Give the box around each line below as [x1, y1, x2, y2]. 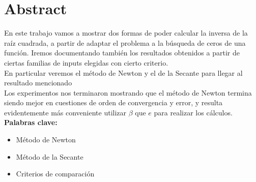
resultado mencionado [4, 77, 72, 88]
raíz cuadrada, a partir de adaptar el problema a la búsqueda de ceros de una [4, 37, 246, 48]
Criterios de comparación [16, 168, 95, 179]
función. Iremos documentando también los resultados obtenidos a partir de [4, 47, 240, 58]
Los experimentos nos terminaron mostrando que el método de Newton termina [4, 87, 252, 98]
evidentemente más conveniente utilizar [4, 107, 127, 117]
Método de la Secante [16, 151, 83, 162]
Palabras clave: [4, 117, 58, 128]
